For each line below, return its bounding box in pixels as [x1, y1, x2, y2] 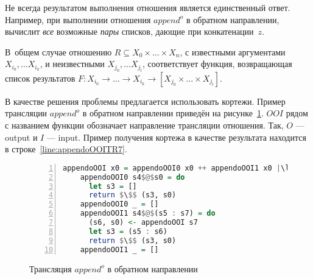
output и [5, 130, 38, 143]
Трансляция [29, 262, 72, 275]
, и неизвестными [40, 57, 105, 70]
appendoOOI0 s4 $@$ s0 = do [80, 172, 185, 182]
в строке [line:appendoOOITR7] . [5, 143, 127, 155]
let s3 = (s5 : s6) [88, 227, 167, 236]
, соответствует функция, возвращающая [142, 57, 292, 70]
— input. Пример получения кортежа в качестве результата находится [46, 130, 306, 143]
